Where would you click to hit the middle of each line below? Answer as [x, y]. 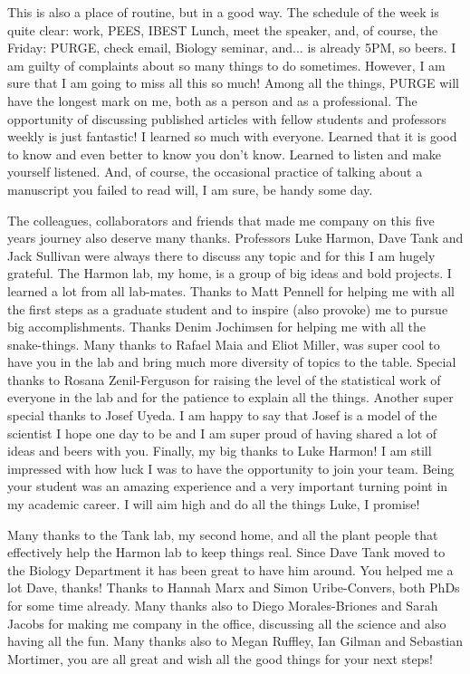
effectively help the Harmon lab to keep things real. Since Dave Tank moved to [226, 552]
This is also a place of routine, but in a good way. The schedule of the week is [223, 12]
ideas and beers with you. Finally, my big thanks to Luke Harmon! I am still [220, 451]
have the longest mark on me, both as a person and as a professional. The [212, 100]
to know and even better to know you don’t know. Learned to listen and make [225, 154]
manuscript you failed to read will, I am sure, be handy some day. [190, 189]
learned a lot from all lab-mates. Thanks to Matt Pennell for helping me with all [231, 290]
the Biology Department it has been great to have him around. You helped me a [230, 569]
